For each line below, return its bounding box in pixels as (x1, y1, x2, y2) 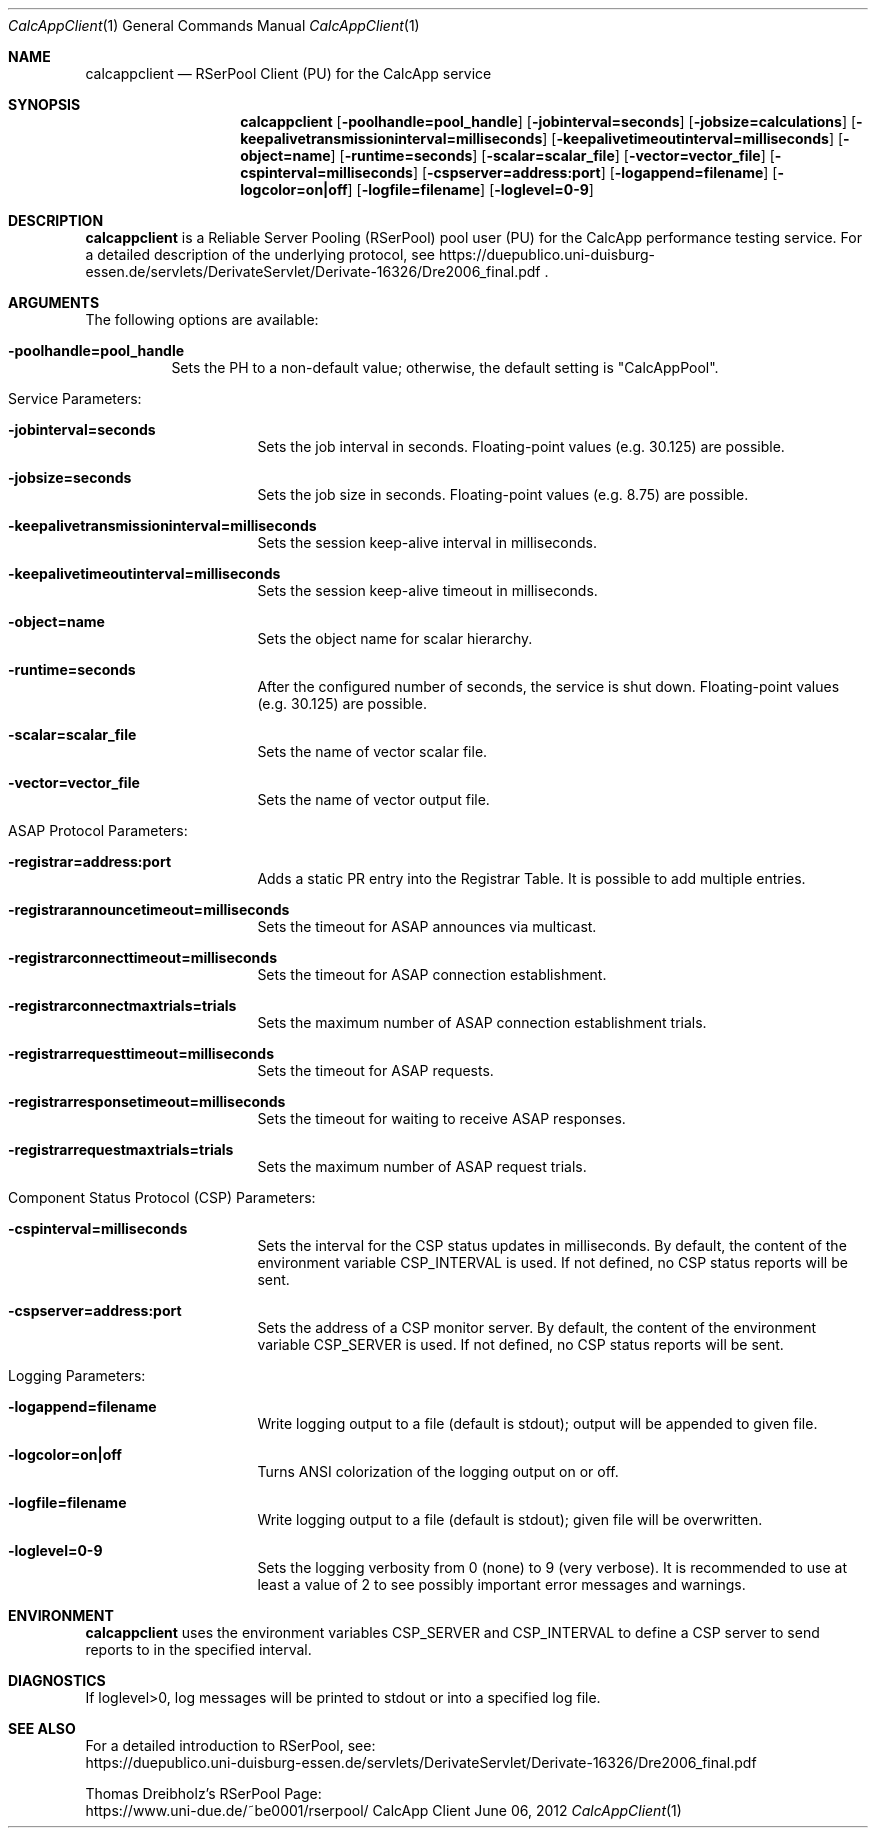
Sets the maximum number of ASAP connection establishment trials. (257, 1014, 707, 1031)
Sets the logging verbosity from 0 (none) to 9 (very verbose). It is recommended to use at (257, 1559, 847, 1576)
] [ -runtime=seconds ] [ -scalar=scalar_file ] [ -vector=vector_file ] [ (330, 147, 775, 164)
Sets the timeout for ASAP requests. (257, 1062, 494, 1079)
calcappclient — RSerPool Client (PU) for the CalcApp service (85, 65, 492, 82)
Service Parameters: (8, 390, 142, 407)
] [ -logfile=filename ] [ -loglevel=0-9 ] (347, 181, 594, 198)
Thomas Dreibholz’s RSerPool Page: (85, 1785, 322, 1802)
